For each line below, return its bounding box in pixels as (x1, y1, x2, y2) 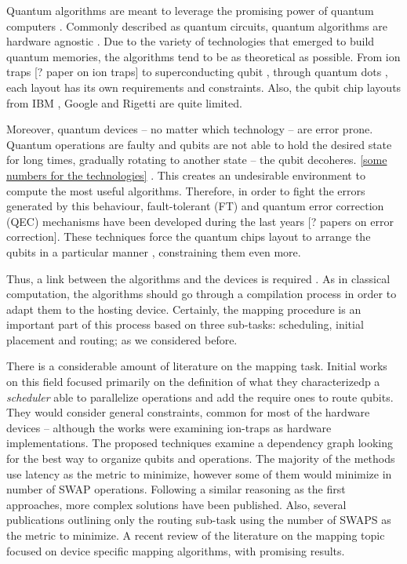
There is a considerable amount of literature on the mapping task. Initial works (6, 358, 387, 374)
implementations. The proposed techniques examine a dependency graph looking (6, 435, 394, 451)
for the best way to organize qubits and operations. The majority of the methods (6, 450, 395, 467)
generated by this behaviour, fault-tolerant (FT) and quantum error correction (6, 198, 384, 214)
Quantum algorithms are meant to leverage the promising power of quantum (6, 2, 374, 18)
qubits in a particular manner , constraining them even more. (6, 243, 301, 260)
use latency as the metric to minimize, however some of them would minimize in (6, 465, 392, 482)
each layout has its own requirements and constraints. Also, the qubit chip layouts (6, 78, 402, 95)
